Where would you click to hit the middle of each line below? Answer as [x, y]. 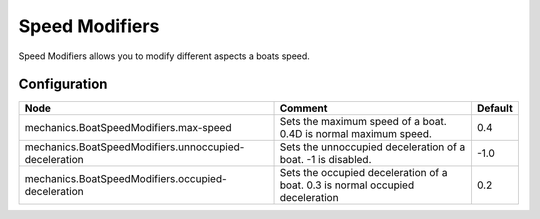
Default [495, 108]
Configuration [63, 84]
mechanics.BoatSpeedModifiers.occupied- [125, 179]
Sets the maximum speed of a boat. [363, 122]
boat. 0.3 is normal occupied [347, 185]
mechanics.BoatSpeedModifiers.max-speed [128, 128]
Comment [303, 108]
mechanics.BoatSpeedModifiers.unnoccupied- [134, 147]
